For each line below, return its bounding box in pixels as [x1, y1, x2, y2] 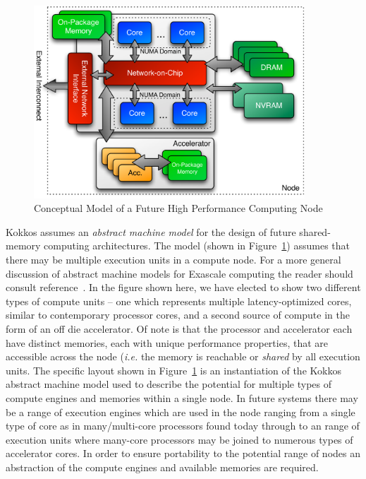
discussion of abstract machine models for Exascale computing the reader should [6, 266, 353, 280]
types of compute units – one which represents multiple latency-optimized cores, [6, 293, 352, 308]
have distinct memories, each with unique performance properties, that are [6, 335, 329, 350]
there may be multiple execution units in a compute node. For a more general [6, 252, 341, 266]
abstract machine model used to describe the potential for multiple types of [6, 377, 332, 391]
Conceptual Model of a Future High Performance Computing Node [34, 201, 323, 215]
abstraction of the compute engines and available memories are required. [6, 459, 319, 474]
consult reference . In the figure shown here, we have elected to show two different [6, 280, 361, 295]
